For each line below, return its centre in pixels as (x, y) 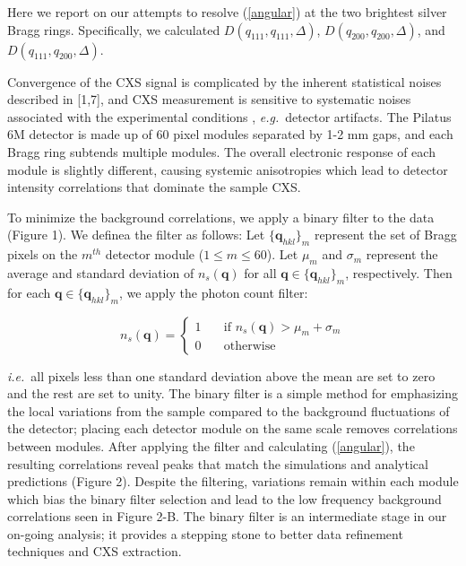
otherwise (250, 347)
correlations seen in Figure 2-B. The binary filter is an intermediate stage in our (227, 516)
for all (260, 272)
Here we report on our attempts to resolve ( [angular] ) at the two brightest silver (227, 12)
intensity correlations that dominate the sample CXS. (154, 187)
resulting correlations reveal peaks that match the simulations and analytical (218, 463)
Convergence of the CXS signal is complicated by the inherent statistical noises (224, 81)
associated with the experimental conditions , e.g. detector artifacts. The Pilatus (229, 116)
